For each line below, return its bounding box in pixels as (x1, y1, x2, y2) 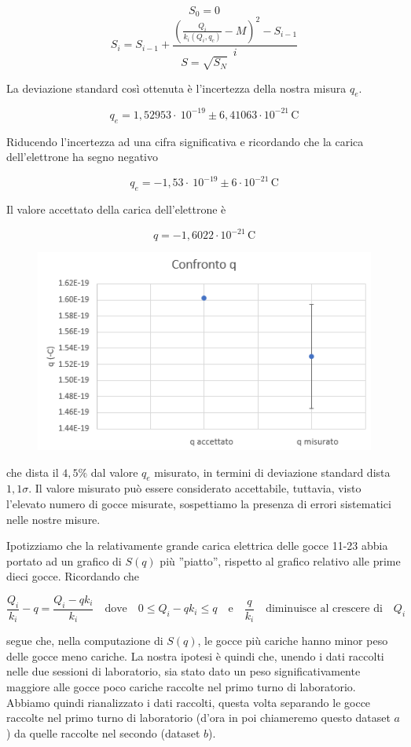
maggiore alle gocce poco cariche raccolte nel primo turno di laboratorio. (6, 679, 356, 695)
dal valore (90, 463, 138, 480)
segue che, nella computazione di (6, 632, 163, 649)
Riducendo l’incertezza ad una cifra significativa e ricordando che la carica (6, 133, 364, 149)
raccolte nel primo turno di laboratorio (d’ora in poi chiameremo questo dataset (6, 709, 391, 726)
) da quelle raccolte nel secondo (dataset (6, 724, 200, 741)
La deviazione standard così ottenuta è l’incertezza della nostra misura (6, 79, 347, 96)
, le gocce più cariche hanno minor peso (197, 632, 388, 649)
